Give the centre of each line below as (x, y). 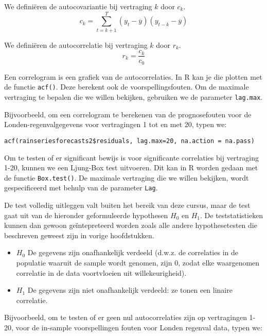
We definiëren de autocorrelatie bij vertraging (76, 45)
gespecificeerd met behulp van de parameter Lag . (81, 188)
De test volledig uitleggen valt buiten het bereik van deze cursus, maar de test (127, 205)
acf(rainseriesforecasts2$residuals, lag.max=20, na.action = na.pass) (129, 141)
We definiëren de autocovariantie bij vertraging (78, 6)
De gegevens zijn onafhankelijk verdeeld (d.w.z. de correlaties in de (133, 252)
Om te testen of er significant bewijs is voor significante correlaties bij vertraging (131, 157)
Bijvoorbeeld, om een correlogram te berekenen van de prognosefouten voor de (128, 114)
